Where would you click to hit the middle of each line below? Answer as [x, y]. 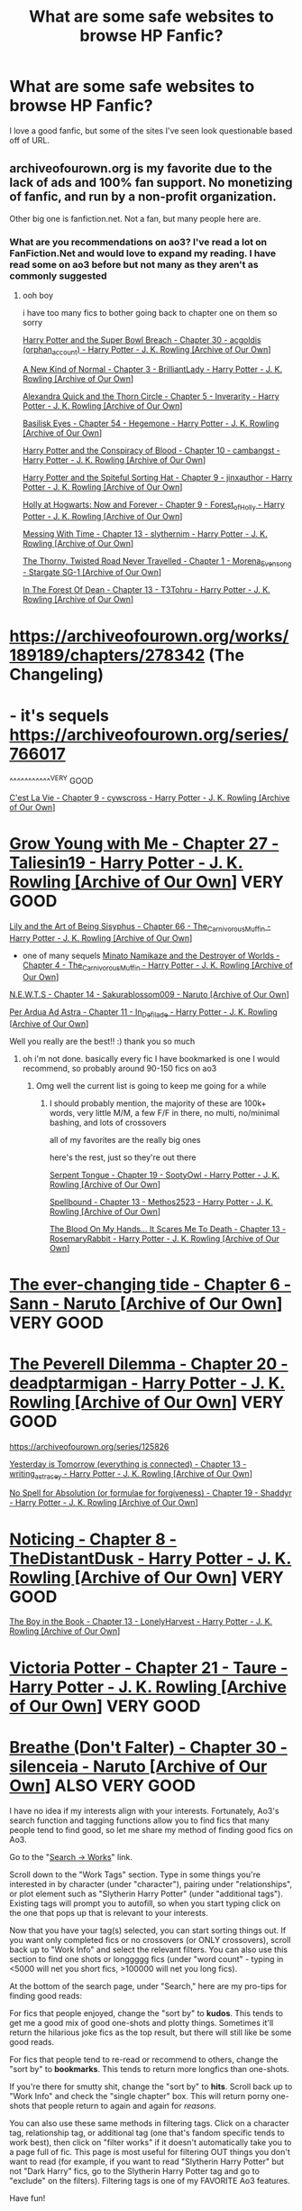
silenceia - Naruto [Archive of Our [138, 1766]
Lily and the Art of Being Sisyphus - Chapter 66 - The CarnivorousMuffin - [140, 927]
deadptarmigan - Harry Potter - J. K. [147, 1383]
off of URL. [30, 140]
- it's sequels [59, 715]
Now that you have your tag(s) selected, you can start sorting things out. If [148, 1930]
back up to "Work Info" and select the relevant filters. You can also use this [149, 1949]
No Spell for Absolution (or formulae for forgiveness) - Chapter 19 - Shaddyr [151, 1493]
